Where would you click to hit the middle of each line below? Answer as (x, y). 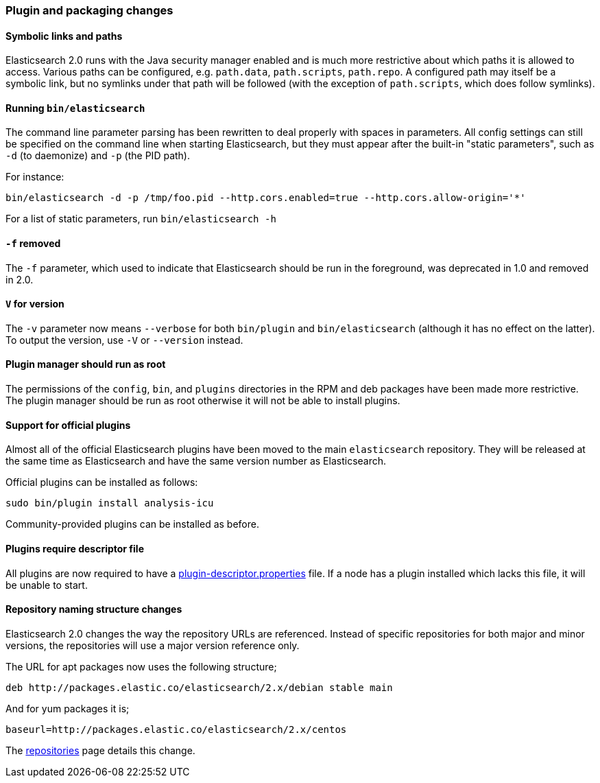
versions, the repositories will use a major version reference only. (153, 645)
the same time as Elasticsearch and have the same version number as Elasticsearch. (196, 461)
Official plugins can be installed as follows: (102, 482)
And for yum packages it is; (68, 708)
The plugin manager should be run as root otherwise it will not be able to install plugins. (203, 401)
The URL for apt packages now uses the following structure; (141, 666)
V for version (35, 304)
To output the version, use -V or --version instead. (124, 340)
